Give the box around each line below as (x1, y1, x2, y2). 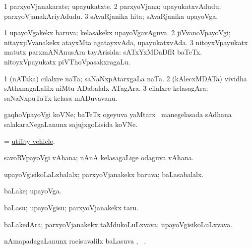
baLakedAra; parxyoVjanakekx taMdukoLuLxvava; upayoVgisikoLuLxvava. (4, 219, 233, 229)
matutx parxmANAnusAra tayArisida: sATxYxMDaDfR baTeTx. (4, 47, 202, 57)
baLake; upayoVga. (4, 186, 62, 196)
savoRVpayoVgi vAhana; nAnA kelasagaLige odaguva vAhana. (4, 152, 194, 163)
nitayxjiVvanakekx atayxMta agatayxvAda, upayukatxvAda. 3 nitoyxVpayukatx (4, 37, 248, 47)
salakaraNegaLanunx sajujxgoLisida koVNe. (4, 119, 138, 129)
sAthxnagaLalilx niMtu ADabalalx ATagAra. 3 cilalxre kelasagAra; (4, 83, 208, 93)
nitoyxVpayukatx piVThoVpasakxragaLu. (4, 56, 130, 66)
